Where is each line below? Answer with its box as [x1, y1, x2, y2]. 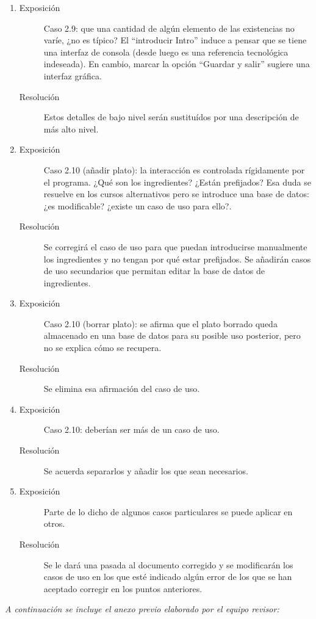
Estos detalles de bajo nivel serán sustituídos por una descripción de [43, 110, 299, 123]
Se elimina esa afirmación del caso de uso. [43, 382, 200, 395]
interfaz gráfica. [43, 69, 102, 82]
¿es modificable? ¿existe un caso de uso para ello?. [43, 199, 232, 212]
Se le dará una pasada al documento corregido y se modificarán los [43, 558, 293, 571]
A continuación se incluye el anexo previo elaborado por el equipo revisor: [5, 603, 279, 615]
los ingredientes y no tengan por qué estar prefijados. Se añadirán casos [43, 252, 311, 265]
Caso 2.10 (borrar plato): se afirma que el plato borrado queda [43, 317, 278, 330]
